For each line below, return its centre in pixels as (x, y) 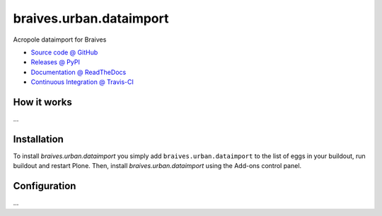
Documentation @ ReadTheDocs (79, 72)
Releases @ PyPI (56, 62)
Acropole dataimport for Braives (60, 40)
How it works (42, 102)
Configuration (45, 186)
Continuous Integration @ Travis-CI (82, 82)
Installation (38, 139)
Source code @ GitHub (64, 52)
